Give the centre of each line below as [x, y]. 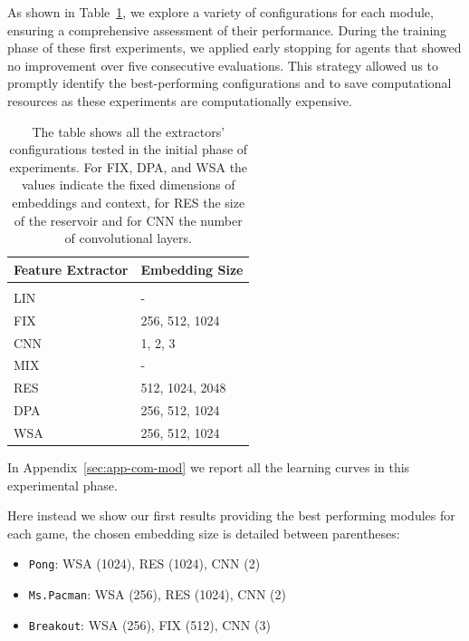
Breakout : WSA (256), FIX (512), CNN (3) [149, 624]
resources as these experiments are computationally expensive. [180, 100]
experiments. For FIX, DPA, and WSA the [129, 166]
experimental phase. [62, 485]
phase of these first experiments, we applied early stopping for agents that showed [234, 48]
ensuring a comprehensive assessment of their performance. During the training [227, 29]
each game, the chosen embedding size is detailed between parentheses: [204, 533]
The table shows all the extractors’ [129, 131]
